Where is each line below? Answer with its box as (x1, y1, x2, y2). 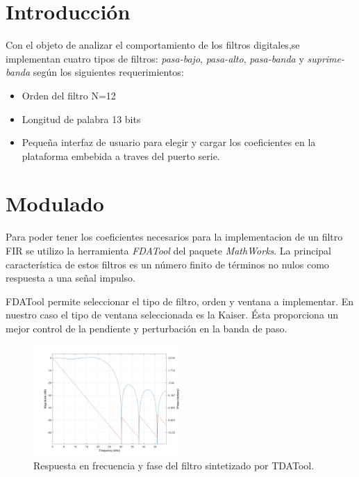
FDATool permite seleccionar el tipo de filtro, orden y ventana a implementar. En (6, 293, 353, 308)
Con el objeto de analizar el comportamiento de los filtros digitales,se (6, 38, 300, 52)
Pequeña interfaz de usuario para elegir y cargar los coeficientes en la (22, 135, 316, 149)
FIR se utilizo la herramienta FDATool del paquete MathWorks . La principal (6, 243, 332, 257)
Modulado (6, 189, 104, 218)
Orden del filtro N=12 (22, 88, 116, 102)
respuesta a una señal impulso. (6, 270, 136, 285)
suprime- (307, 51, 345, 65)
